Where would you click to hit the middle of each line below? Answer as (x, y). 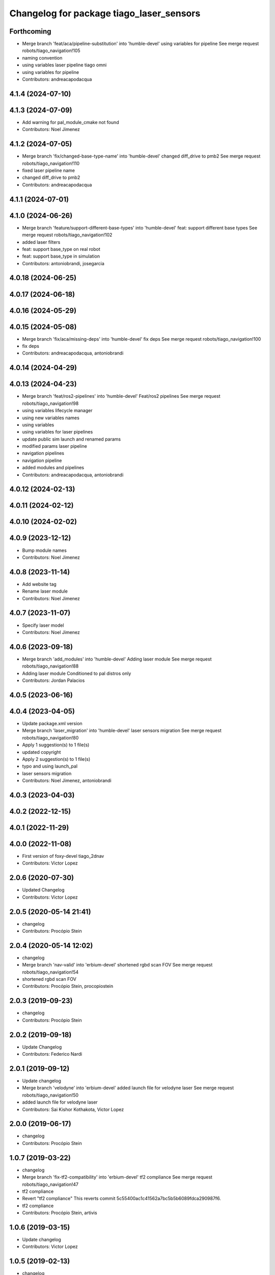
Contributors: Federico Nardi (52, 1054)
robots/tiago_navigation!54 (50, 972)
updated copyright (42, 752)
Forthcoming (30, 31)
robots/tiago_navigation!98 (50, 403)
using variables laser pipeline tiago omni (64, 65)
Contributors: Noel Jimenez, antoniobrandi (67, 781)
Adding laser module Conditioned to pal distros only (77, 673)
